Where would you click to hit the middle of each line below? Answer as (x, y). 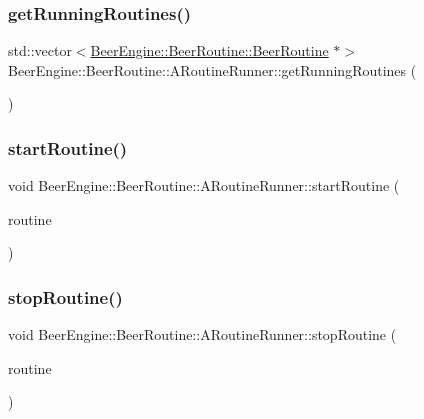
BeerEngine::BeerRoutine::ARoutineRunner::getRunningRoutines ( (212, 69)
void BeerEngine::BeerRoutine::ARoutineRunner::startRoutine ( (204, 185)
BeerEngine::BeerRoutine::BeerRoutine (209, 50)
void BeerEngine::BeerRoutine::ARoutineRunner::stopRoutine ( (202, 334)
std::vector (40, 50)
